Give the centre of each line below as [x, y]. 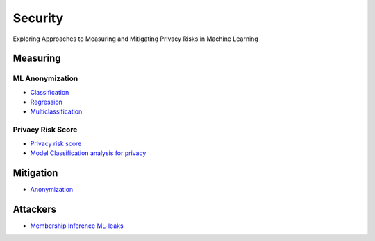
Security [38, 18]
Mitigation [35, 173]
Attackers [35, 209]
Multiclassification [56, 111]
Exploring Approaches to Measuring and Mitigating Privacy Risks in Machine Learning [135, 39]
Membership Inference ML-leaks [77, 226]
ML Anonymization [45, 78]
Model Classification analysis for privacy [88, 153]
